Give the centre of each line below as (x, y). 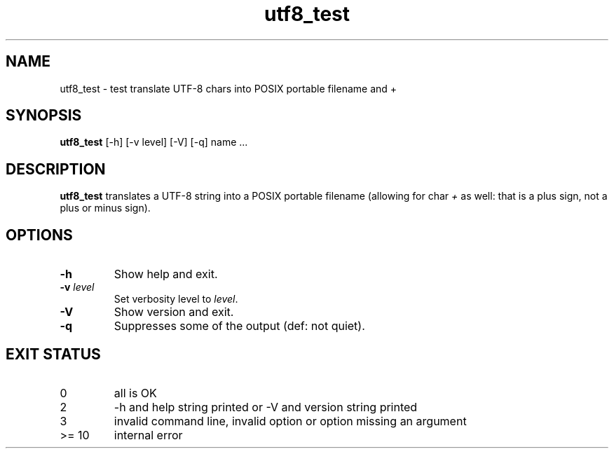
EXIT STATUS (53, 354)
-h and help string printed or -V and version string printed (266, 407)
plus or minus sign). (105, 208)
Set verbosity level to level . (176, 299)
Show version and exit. (174, 312)
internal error (148, 435)
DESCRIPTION (56, 169)
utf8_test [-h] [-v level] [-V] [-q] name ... (154, 142)
